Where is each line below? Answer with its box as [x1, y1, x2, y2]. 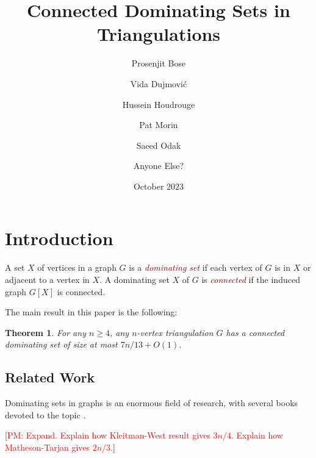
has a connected [226, 326, 285, 338]
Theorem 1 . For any [5, 326, 86, 338]
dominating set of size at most [5, 338, 118, 351]
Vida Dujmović [130, 77, 187, 90]
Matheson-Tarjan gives [5, 440, 90, 453]
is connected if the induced [201, 273, 300, 285]
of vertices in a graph [37, 261, 117, 274]
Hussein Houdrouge [122, 98, 195, 110]
